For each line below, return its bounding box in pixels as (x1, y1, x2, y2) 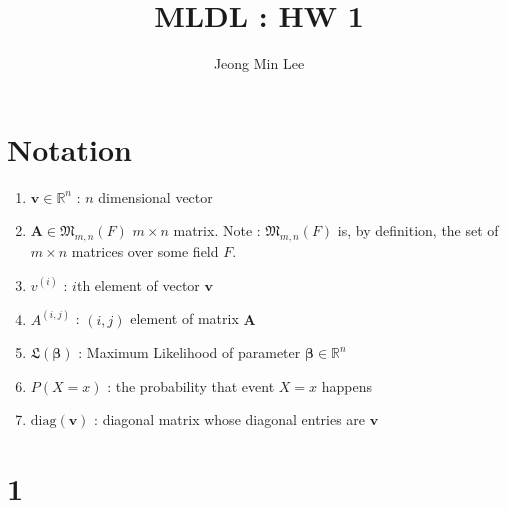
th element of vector (76, 274, 200, 295)
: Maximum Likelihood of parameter (78, 342, 301, 363)
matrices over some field (71, 241, 219, 262)
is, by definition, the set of (337, 220, 499, 241)
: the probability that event (107, 375, 275, 396)
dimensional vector (98, 186, 213, 207)
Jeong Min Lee (213, 53, 305, 74)
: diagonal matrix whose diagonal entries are (94, 409, 366, 430)
